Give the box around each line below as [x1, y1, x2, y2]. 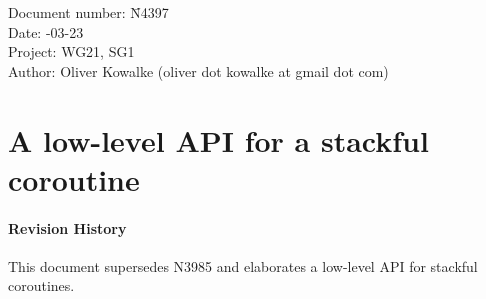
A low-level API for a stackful [8, 119, 429, 160]
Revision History [8, 217, 127, 238]
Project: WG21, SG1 [8, 41, 135, 62]
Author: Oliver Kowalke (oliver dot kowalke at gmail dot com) [8, 60, 389, 81]
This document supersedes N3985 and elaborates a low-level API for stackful [8, 255, 478, 276]
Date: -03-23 [8, 21, 84, 42]
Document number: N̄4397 [8, 2, 169, 22]
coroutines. [8, 275, 75, 296]
